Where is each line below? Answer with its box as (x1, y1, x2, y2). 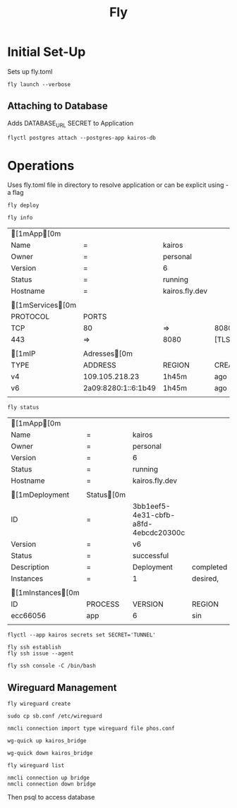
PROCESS (86, 599, 120, 609)
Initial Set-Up (7, 44, 86, 60)
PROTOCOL (11, 312, 50, 322)
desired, (191, 574, 219, 584)
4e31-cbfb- (132, 510, 175, 520)
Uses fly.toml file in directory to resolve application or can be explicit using (7, 181, 224, 189)
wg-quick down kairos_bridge (7, 749, 93, 757)
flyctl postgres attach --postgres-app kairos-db (7, 134, 157, 141)
